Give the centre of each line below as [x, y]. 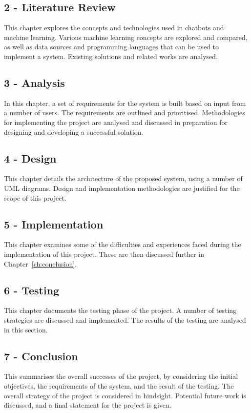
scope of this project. [35, 197]
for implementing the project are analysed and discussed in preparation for [116, 122]
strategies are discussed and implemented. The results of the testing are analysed [125, 320]
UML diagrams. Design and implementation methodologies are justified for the [122, 188]
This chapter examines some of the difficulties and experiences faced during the [123, 244]
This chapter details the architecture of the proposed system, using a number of [123, 178]
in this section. [26, 329]
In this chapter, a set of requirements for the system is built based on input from [125, 103]
